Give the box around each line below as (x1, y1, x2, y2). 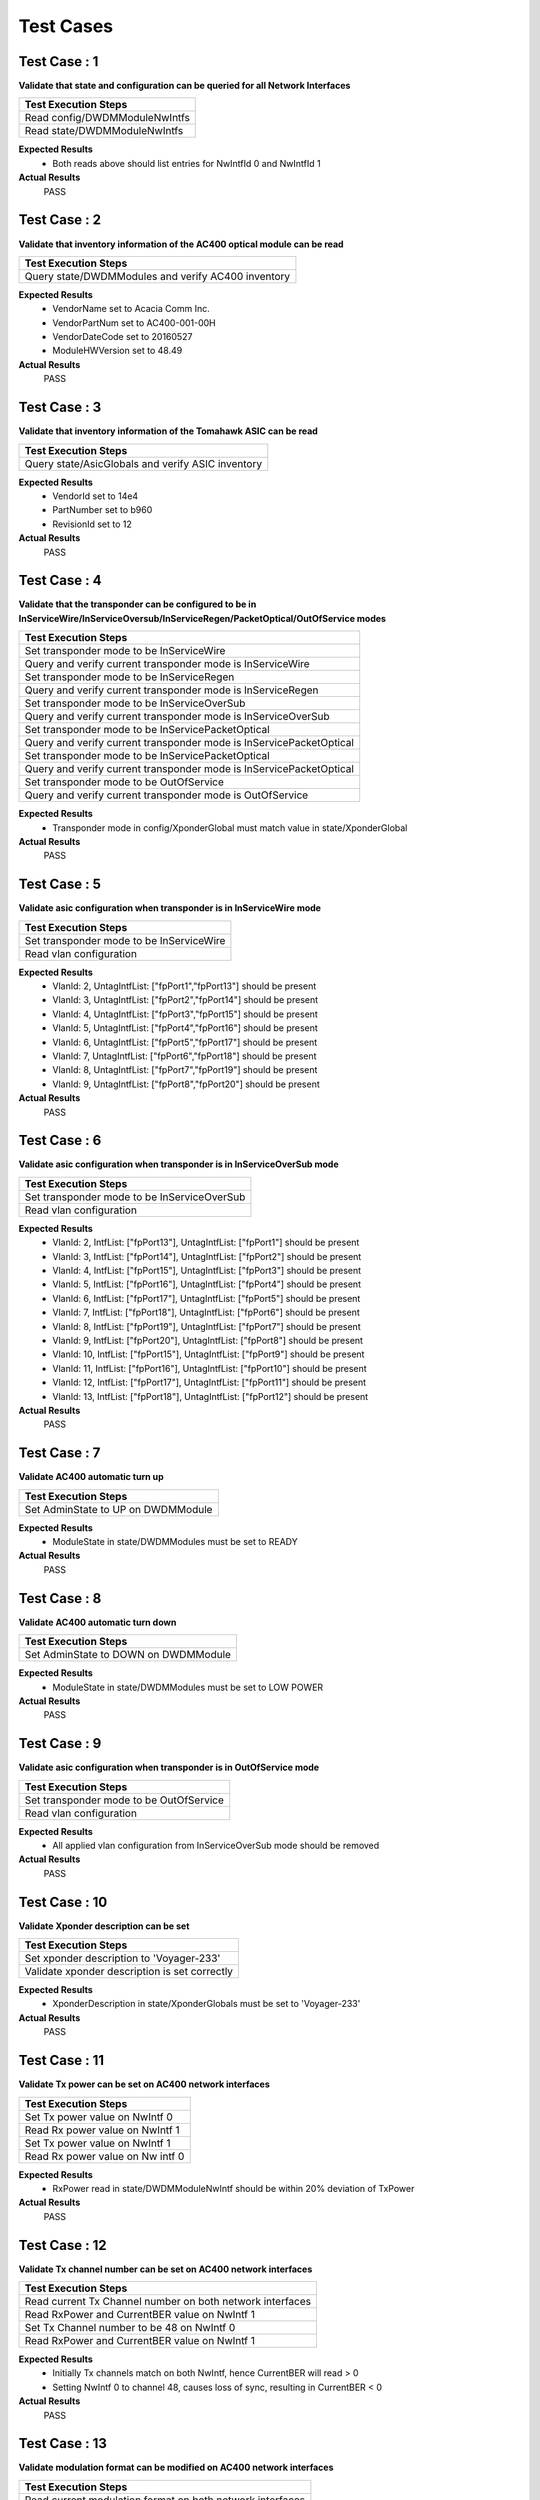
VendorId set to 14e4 (52, 490, 139, 502)
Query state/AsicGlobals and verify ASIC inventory (24, 456, 263, 470)
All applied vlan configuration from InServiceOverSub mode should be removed (52, 1839, 380, 1851)
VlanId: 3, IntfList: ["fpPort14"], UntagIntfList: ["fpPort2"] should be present (52, 1250, 362, 1262)
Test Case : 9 (18, 1735, 102, 1752)
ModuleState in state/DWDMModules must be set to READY (52, 1536, 299, 1548)
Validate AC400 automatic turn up (18, 1471, 164, 1483)
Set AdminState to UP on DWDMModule (24, 1502, 213, 1516)
